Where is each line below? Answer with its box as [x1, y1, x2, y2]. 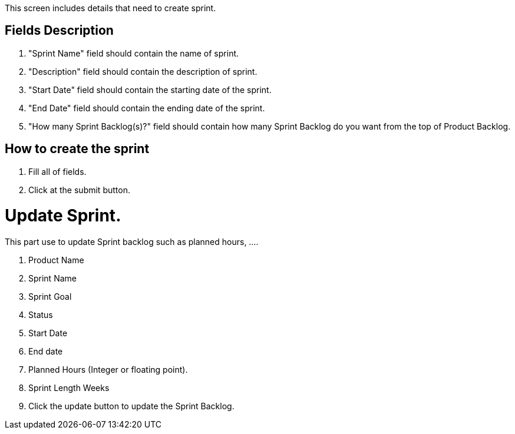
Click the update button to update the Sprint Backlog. [28, 401, 235, 412]
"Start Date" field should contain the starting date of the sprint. [28, 84, 272, 95]
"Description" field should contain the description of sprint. [28, 66, 257, 77]
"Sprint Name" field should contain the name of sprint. [28, 48, 239, 58]
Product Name [28, 255, 84, 266]
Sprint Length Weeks [28, 383, 110, 393]
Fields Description [5, 23, 114, 38]
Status [28, 310, 53, 320]
